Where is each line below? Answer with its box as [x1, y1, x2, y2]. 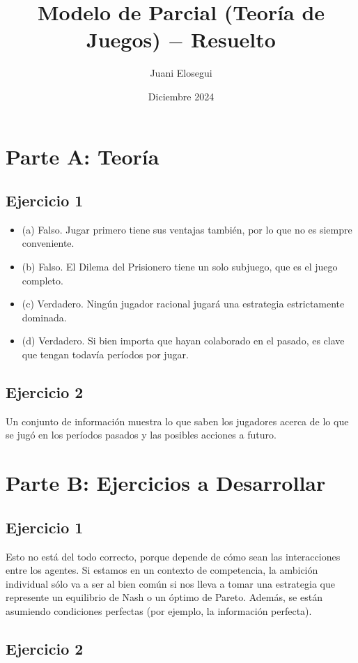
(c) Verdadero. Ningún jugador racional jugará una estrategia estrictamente [22, 296, 345, 311]
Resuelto [191, 25, 276, 54]
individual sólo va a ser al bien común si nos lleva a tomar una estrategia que [6, 576, 335, 590]
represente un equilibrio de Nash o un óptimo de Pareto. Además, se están [6, 590, 322, 604]
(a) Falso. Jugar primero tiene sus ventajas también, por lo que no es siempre [22, 222, 352, 236]
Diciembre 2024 [148, 89, 215, 103]
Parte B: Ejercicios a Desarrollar [6, 468, 326, 497]
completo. [22, 273, 63, 287]
